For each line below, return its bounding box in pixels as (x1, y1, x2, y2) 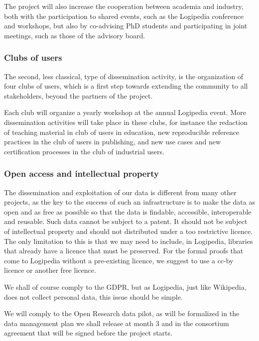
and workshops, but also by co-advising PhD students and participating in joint (4, 20, 248, 31)
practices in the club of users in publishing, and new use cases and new (4, 136, 221, 147)
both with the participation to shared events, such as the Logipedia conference (4, 10, 244, 21)
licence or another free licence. (4, 265, 96, 275)
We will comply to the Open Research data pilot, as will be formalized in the (4, 308, 240, 319)
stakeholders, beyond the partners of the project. (4, 90, 153, 101)
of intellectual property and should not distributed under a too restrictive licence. (4, 226, 253, 236)
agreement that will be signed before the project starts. (4, 328, 172, 338)
